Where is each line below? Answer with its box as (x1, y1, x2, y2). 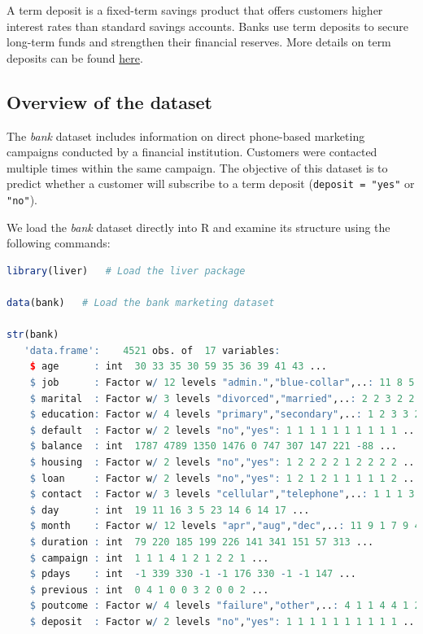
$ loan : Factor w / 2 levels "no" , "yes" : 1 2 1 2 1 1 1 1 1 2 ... (29, 472, 421, 484)
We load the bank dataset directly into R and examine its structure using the (7, 218, 390, 235)
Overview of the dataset (7, 89, 212, 114)
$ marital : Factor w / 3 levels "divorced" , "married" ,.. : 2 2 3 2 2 (29, 392, 415, 404)
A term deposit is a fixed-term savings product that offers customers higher (7, 2, 383, 18)
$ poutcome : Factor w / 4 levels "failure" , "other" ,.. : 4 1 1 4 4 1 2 (29, 600, 421, 612)
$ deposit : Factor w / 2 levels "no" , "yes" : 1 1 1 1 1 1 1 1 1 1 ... (29, 615, 421, 627)
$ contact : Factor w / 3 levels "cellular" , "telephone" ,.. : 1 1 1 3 (29, 488, 415, 501)
